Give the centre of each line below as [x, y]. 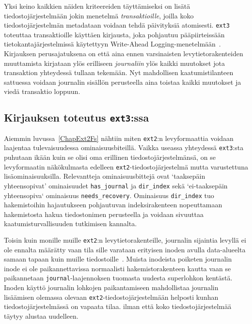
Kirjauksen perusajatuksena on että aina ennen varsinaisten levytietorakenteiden [124, 54]
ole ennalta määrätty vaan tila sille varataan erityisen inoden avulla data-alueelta [125, 249]
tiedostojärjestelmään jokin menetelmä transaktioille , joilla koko [99, 15]
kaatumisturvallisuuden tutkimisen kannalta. [71, 224]
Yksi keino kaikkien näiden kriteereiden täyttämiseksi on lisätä [97, 6]
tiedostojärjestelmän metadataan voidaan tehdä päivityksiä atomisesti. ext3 [117, 25]
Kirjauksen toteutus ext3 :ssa [77, 117]
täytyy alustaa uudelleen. [41, 316]
